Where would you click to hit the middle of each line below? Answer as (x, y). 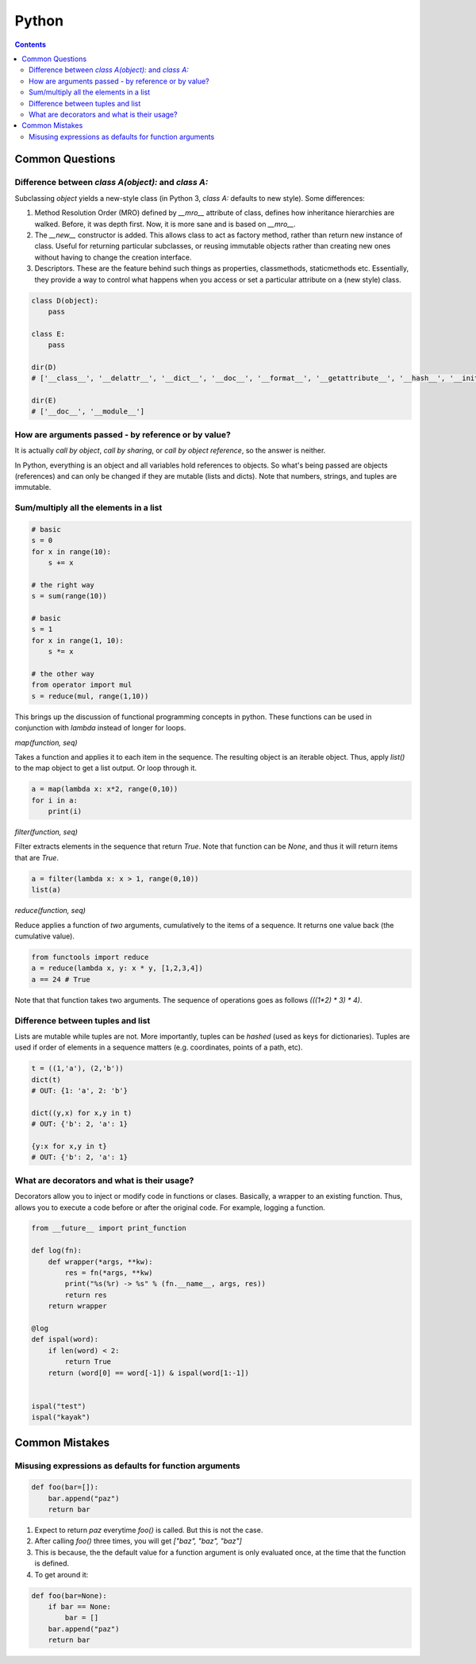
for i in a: (55, 800)
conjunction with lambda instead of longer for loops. (100, 728)
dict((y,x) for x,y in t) (82, 1113)
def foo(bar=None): (69, 1595)
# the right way (63, 585)
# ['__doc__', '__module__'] (88, 412)
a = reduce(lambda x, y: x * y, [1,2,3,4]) (117, 968)
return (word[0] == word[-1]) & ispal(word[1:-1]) (148, 1373)
